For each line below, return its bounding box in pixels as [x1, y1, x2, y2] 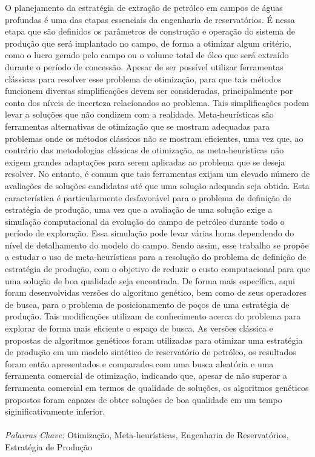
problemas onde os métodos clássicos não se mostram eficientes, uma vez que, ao [5, 132, 303, 144]
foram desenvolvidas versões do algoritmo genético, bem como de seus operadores [5, 286, 307, 299]
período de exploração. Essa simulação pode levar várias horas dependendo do [5, 227, 294, 239]
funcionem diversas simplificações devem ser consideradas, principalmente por [5, 84, 293, 97]
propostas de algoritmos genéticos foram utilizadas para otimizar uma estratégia [5, 333, 303, 346]
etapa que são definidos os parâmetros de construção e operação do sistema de [5, 25, 295, 38]
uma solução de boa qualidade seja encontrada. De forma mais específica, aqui [5, 274, 295, 287]
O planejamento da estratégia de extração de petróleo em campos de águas [5, 1, 283, 13]
